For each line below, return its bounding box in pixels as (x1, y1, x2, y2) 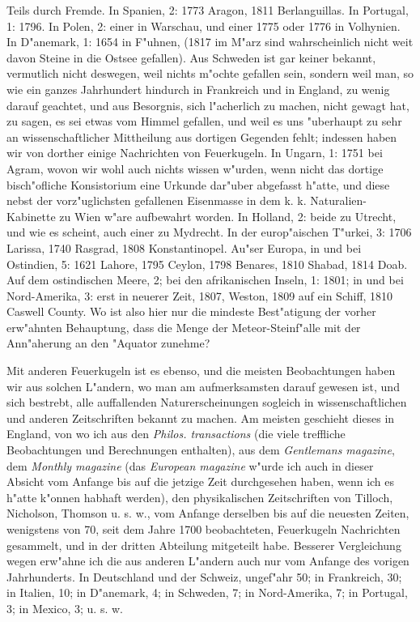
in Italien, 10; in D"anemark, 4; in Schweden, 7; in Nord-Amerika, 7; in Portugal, (6, 584, 408, 601)
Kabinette (6, 207, 56, 224)
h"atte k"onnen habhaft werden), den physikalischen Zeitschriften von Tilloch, (6, 488, 393, 505)
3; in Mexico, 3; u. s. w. (6, 599, 123, 616)
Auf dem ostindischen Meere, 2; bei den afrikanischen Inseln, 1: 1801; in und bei (6, 271, 404, 288)
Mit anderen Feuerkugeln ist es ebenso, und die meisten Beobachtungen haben (6, 362, 396, 379)
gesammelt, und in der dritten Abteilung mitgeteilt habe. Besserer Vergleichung (6, 536, 401, 553)
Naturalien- (310, 192, 367, 209)
